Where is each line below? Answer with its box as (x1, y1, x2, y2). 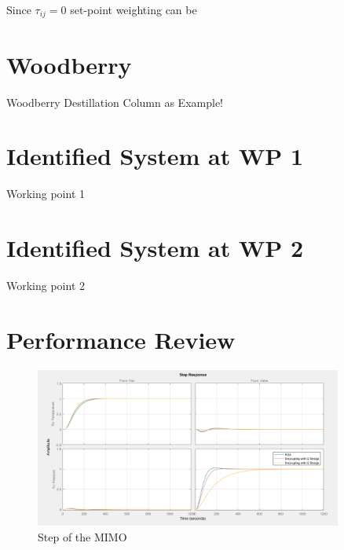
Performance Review (6, 323, 236, 355)
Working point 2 (6, 277, 86, 294)
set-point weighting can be (70, 2, 197, 17)
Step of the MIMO (38, 528, 127, 544)
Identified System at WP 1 (6, 140, 304, 172)
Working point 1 (6, 185, 86, 202)
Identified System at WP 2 (6, 232, 304, 264)
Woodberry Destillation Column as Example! (6, 93, 223, 110)
